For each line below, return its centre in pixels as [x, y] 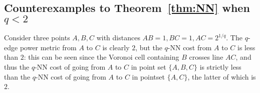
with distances [118, 38]
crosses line [206, 57]
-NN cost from [190, 47]
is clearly [116, 47]
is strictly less [220, 66]
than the [17, 76]
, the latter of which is [222, 76]
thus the [17, 66]
